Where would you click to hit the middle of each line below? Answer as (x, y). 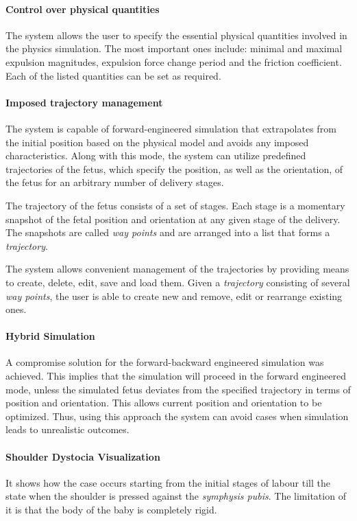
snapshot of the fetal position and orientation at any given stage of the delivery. (173, 219)
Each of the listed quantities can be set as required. (113, 75)
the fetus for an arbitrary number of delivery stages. (115, 182)
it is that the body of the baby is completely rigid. (111, 510)
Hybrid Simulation (50, 336)
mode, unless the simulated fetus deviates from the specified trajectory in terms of (178, 389)
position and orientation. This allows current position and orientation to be (164, 403)
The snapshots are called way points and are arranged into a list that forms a (168, 232)
